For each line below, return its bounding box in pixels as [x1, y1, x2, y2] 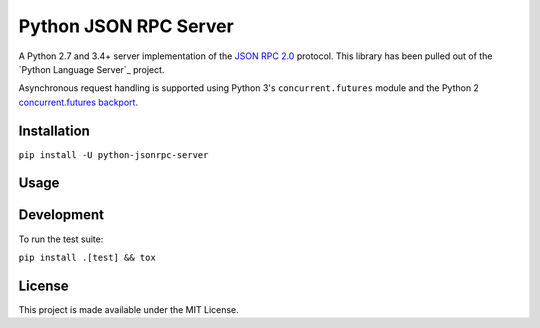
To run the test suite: [18, 233, 104, 245]
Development [18, 206, 105, 224]
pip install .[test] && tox [18, 251, 157, 263]
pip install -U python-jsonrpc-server [18, 149, 209, 160]
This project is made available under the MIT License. [18, 303, 239, 315]
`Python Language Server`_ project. [18, 63, 165, 75]
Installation [18, 122, 90, 139]
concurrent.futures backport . [18, 96, 139, 108]
